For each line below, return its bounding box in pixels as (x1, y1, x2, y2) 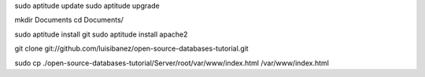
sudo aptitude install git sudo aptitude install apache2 (14, 30, 188, 39)
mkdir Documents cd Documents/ (14, 16, 124, 25)
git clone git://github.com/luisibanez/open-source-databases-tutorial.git (14, 44, 249, 54)
